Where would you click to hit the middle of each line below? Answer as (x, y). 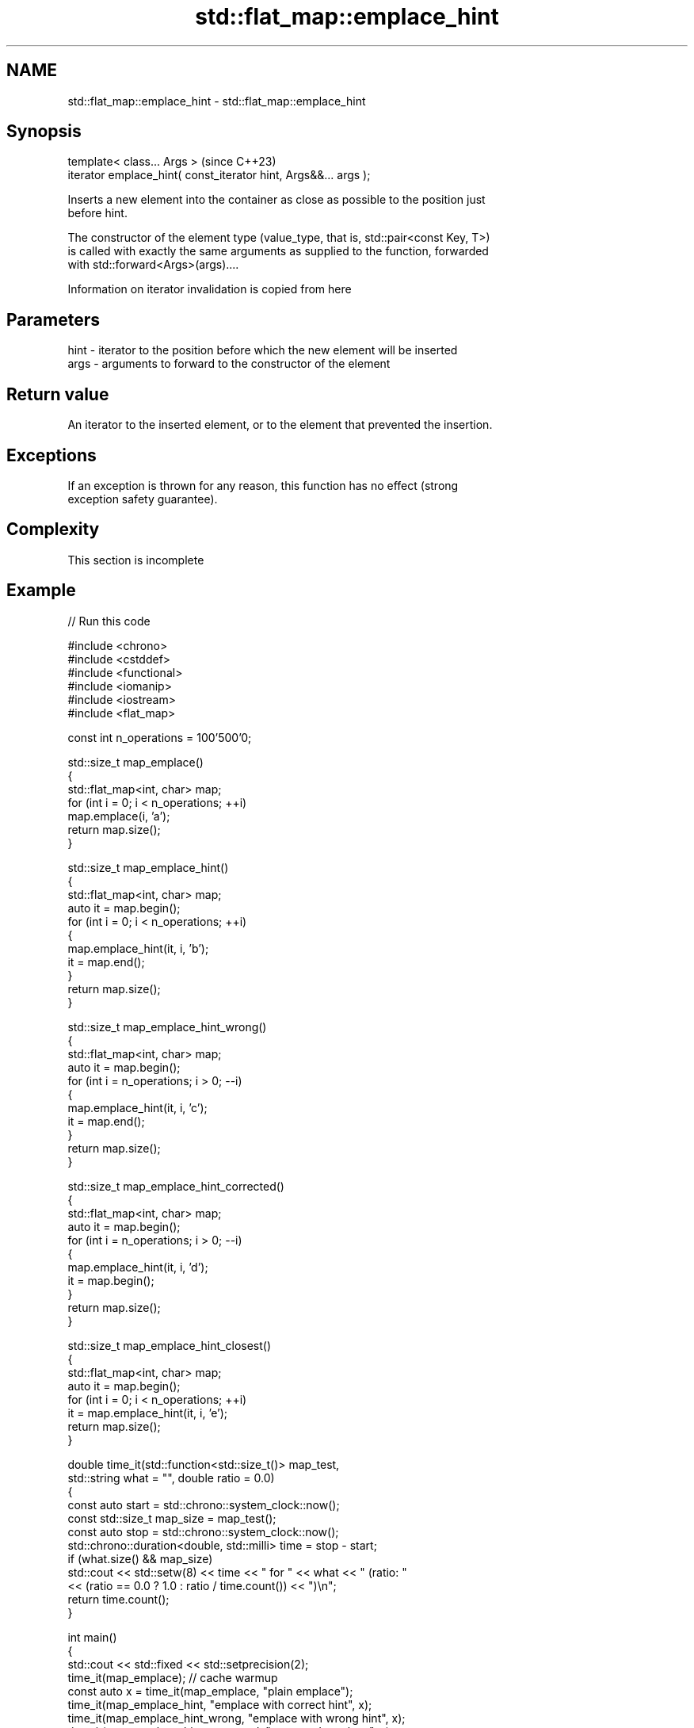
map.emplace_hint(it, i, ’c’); (137, 1107)
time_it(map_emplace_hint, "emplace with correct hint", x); (220, 1704)
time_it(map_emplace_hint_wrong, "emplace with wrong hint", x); (236, 1718)
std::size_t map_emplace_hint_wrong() (167, 1026)
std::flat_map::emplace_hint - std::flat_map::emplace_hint (217, 101)
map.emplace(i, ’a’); (119, 816)
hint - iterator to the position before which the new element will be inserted (263, 350)
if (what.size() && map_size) (140, 1558)
